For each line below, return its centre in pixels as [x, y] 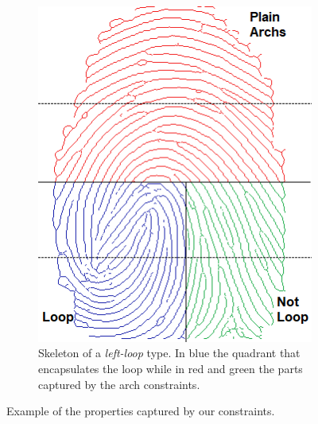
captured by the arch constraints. [119, 384]
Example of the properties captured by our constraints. [141, 411]
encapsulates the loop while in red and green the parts [171, 368]
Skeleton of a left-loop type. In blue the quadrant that [169, 353]
